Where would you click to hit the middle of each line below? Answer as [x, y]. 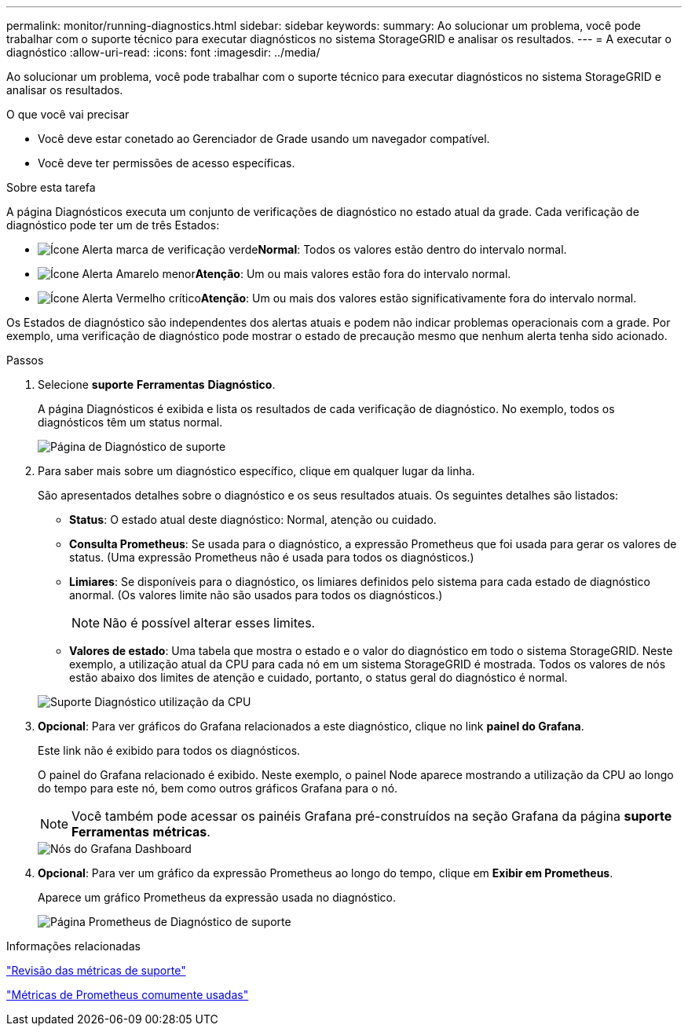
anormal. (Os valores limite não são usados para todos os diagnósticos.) [256, 595]
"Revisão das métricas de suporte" [96, 970]
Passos [25, 360]
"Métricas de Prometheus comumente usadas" [128, 995]
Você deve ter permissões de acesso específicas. [167, 163]
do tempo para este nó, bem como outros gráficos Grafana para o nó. [218, 788]
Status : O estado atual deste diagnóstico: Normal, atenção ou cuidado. [253, 520]
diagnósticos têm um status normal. [130, 422]
